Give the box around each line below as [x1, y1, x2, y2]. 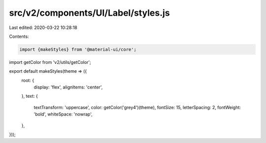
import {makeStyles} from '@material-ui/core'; [19, 47, 136, 52]
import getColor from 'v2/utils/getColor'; [9, 59, 91, 65]
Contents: [9, 33, 29, 39]
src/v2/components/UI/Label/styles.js [9, 7, 170, 18]
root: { [21, 77, 34, 83]
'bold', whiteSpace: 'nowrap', [33, 111, 93, 117]
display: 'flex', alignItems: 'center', [33, 84, 103, 90]
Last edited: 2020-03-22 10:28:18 [9, 25, 77, 30]
